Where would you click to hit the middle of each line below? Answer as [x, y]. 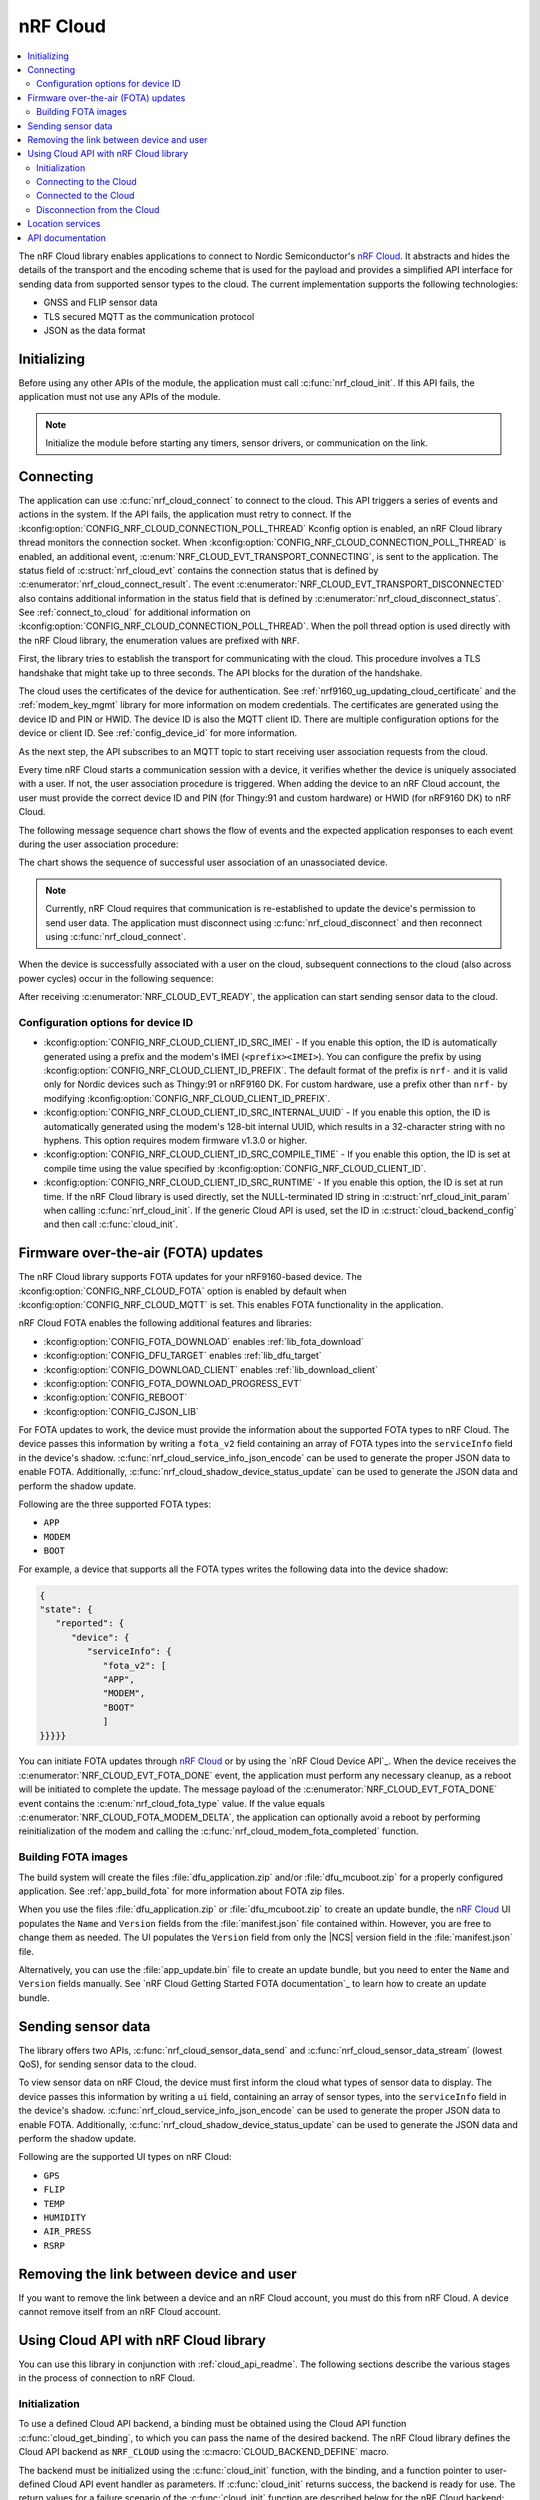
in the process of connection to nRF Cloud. [106, 2378]
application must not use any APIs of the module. [119, 397]
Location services [64, 224]
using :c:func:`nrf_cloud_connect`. [116, 936]
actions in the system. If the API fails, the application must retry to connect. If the [185, 514]
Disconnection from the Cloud [98, 209]
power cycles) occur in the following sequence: [116, 978]
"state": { [66, 1609]
